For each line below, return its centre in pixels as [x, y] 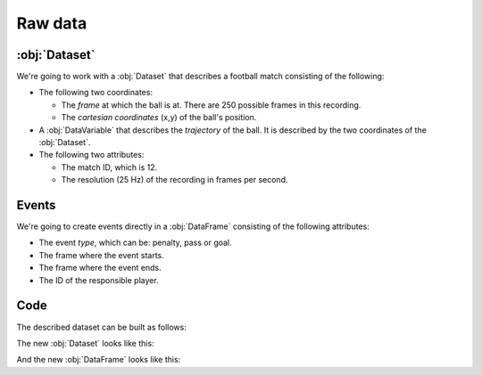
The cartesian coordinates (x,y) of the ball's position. [159, 118]
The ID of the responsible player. [99, 280]
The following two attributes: [91, 155]
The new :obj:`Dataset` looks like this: [86, 343]
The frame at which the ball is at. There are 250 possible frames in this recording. [211, 105]
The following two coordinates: [96, 93]
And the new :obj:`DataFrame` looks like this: [99, 360]
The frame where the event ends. [100, 268]
